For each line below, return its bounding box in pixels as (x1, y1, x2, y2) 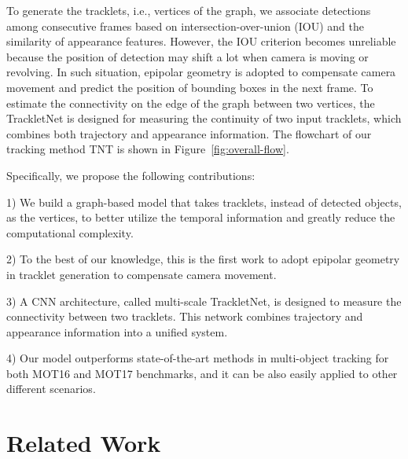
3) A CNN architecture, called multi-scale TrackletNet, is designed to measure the (6, 292, 402, 309)
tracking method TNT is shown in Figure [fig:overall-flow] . (6, 141, 289, 157)
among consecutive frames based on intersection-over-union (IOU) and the (6, 17, 365, 34)
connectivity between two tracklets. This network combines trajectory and (6, 308, 363, 325)
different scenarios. (6, 380, 96, 397)
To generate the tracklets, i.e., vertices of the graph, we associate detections (6, 2, 371, 18)
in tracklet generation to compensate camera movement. (6, 266, 277, 282)
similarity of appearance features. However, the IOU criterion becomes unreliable (6, 33, 396, 50)
